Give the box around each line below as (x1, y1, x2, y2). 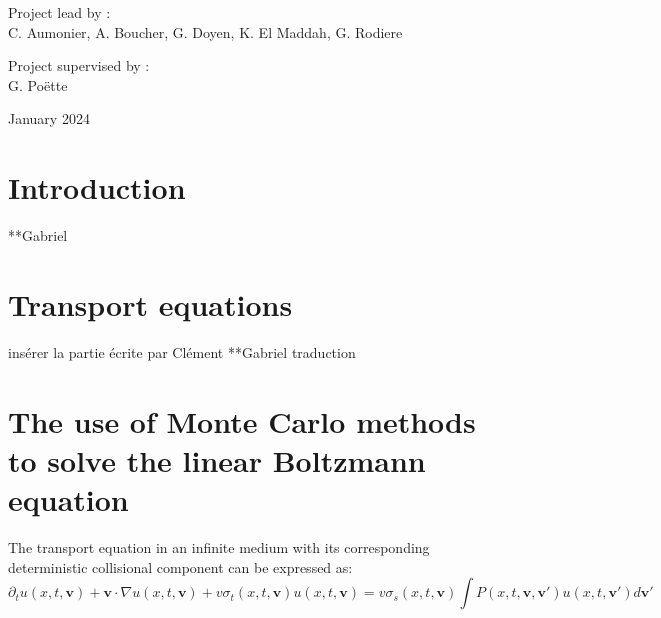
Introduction (8, 167, 186, 208)
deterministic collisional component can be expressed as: (8, 556, 353, 577)
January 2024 (8, 108, 90, 129)
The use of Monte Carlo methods (8, 400, 476, 441)
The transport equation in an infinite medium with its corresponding (8, 536, 430, 557)
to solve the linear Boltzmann (8, 439, 426, 480)
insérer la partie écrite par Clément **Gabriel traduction (8, 341, 356, 362)
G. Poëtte (8, 74, 68, 95)
